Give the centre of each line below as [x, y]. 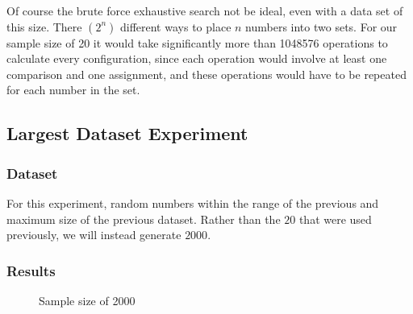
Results [31, 270]
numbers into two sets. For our [321, 26]
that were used [335, 219]
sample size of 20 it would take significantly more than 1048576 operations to [197, 42]
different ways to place [175, 26]
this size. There [44, 26]
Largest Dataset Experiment [127, 133]
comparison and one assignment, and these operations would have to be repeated [206, 74]
